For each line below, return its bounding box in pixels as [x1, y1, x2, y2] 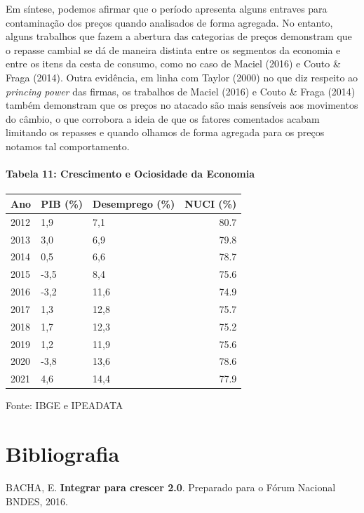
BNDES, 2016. [6, 493, 68, 508]
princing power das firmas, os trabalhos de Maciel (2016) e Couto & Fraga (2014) [6, 84, 356, 98]
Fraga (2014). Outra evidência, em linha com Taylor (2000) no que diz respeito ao [6, 69, 358, 84]
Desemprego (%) [93, 196, 175, 211]
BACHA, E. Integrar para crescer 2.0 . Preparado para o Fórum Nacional [6, 480, 336, 495]
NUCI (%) [184, 196, 237, 211]
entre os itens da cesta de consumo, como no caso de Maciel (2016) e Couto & [6, 56, 341, 71]
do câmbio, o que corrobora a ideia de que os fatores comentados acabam [6, 111, 320, 126]
